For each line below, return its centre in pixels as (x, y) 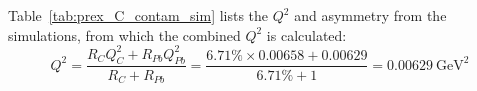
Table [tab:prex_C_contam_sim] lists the (138, 15)
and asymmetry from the (370, 15)
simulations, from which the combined (124, 34)
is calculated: (306, 34)
